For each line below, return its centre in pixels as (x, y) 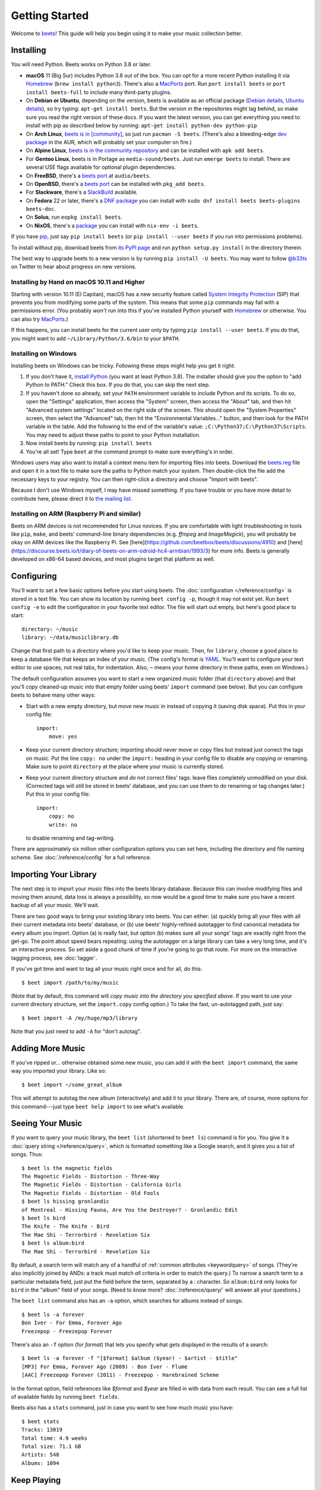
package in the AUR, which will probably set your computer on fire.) (109, 142)
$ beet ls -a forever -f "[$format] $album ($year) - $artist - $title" (130, 1358)
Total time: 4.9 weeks (55, 1438)
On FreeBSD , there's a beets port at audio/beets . (88, 175)
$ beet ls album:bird (53, 1243)
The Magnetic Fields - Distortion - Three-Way (91, 1176)
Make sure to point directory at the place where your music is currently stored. (125, 766)
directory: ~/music (50, 629)
